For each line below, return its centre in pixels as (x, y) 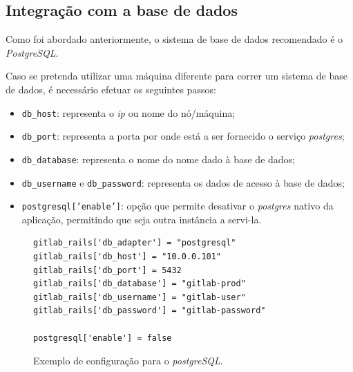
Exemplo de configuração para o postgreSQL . (128, 361)
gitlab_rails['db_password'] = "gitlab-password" (150, 311)
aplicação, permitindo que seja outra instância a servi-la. (142, 219)
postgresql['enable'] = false (103, 338)
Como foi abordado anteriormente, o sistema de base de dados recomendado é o (174, 39)
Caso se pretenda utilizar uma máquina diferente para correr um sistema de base (176, 76)
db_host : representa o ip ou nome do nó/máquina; (128, 112)
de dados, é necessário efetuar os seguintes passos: (111, 89)
